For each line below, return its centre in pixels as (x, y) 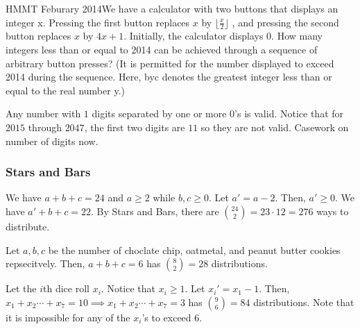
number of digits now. (52, 141)
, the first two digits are (135, 127)
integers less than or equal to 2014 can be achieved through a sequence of (162, 50)
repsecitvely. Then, (45, 263)
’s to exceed (166, 317)
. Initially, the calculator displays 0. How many (223, 36)
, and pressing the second (285, 22)
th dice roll (66, 288)
